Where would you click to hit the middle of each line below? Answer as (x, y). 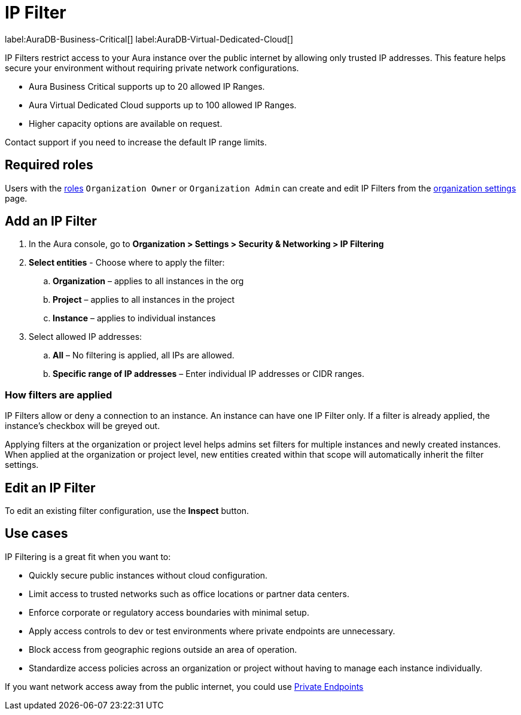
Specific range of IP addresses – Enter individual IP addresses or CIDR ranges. (209, 374)
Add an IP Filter (51, 221)
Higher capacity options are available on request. (126, 123)
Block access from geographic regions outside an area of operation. (163, 649)
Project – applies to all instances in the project (144, 300)
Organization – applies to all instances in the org (148, 281)
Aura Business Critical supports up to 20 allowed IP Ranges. (147, 86)
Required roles (49, 165)
